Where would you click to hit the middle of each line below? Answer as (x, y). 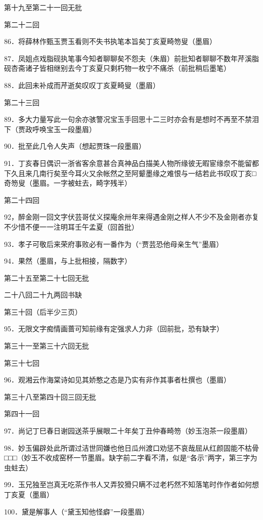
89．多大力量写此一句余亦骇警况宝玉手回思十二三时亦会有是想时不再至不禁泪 (131, 119)
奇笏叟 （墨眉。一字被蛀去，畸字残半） (68, 183)
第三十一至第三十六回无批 (47, 346)
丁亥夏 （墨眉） (29, 494)
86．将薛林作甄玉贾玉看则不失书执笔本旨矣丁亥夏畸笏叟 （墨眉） (110, 41)
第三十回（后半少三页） (43, 311)
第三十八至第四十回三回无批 (50, 396)
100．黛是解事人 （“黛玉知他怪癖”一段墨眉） (77, 511)
